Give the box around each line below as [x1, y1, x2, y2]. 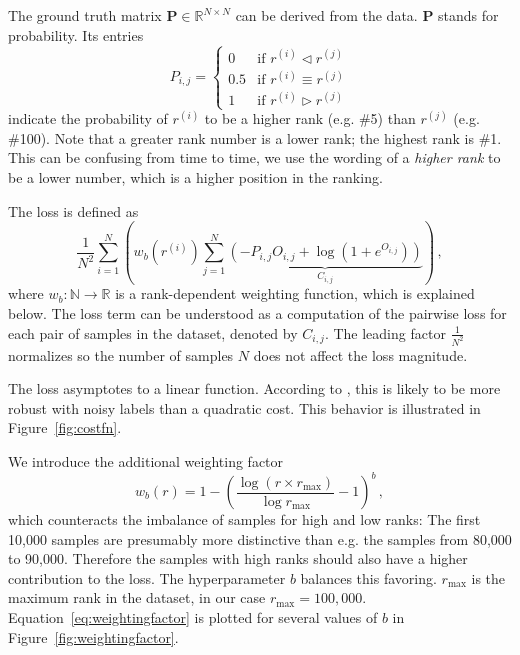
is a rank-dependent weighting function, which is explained [115, 283, 475, 304]
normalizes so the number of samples [8, 344, 234, 365]
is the [471, 567, 506, 588]
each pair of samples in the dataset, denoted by [8, 322, 298, 343]
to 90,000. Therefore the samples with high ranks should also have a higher [8, 548, 468, 569]
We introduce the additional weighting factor [8, 450, 284, 471]
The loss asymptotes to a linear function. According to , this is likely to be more [8, 378, 501, 399]
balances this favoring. [300, 567, 437, 588]
